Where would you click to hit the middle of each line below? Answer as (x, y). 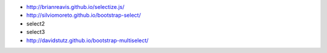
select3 (36, 32)
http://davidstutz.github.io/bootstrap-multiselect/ (88, 40)
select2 (36, 23)
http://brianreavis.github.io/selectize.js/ (75, 7)
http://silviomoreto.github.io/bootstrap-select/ (84, 15)
